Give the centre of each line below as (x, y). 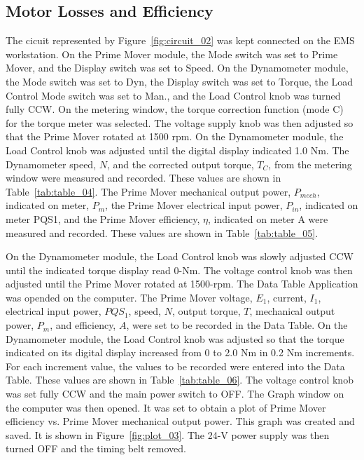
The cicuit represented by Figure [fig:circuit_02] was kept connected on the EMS (180, 40)
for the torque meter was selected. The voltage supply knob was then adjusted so (180, 122)
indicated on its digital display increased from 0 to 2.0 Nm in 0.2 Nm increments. (180, 352)
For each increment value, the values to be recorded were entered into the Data (175, 366)
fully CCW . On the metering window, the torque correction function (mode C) (175, 109)
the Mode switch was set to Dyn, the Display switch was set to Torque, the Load (180, 81)
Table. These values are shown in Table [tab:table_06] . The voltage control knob (180, 380)
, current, (287, 297)
